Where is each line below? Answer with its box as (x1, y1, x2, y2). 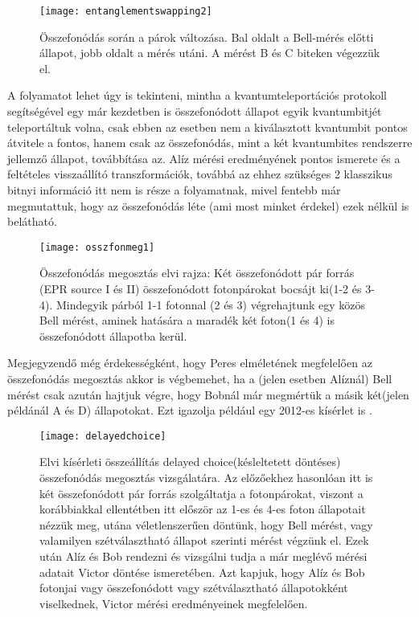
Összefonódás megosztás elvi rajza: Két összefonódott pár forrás (39, 264, 355, 281)
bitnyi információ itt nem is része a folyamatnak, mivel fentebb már (7, 182, 341, 198)
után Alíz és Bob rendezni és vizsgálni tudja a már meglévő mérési (39, 548, 368, 564)
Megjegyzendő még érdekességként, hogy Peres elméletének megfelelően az (7, 354, 372, 371)
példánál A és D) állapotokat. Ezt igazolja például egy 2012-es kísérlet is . (7, 402, 372, 419)
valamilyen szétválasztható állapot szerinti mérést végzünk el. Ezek (39, 532, 369, 549)
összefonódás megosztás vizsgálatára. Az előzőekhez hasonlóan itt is (39, 469, 373, 486)
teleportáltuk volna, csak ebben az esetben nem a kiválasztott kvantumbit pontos (7, 118, 408, 135)
